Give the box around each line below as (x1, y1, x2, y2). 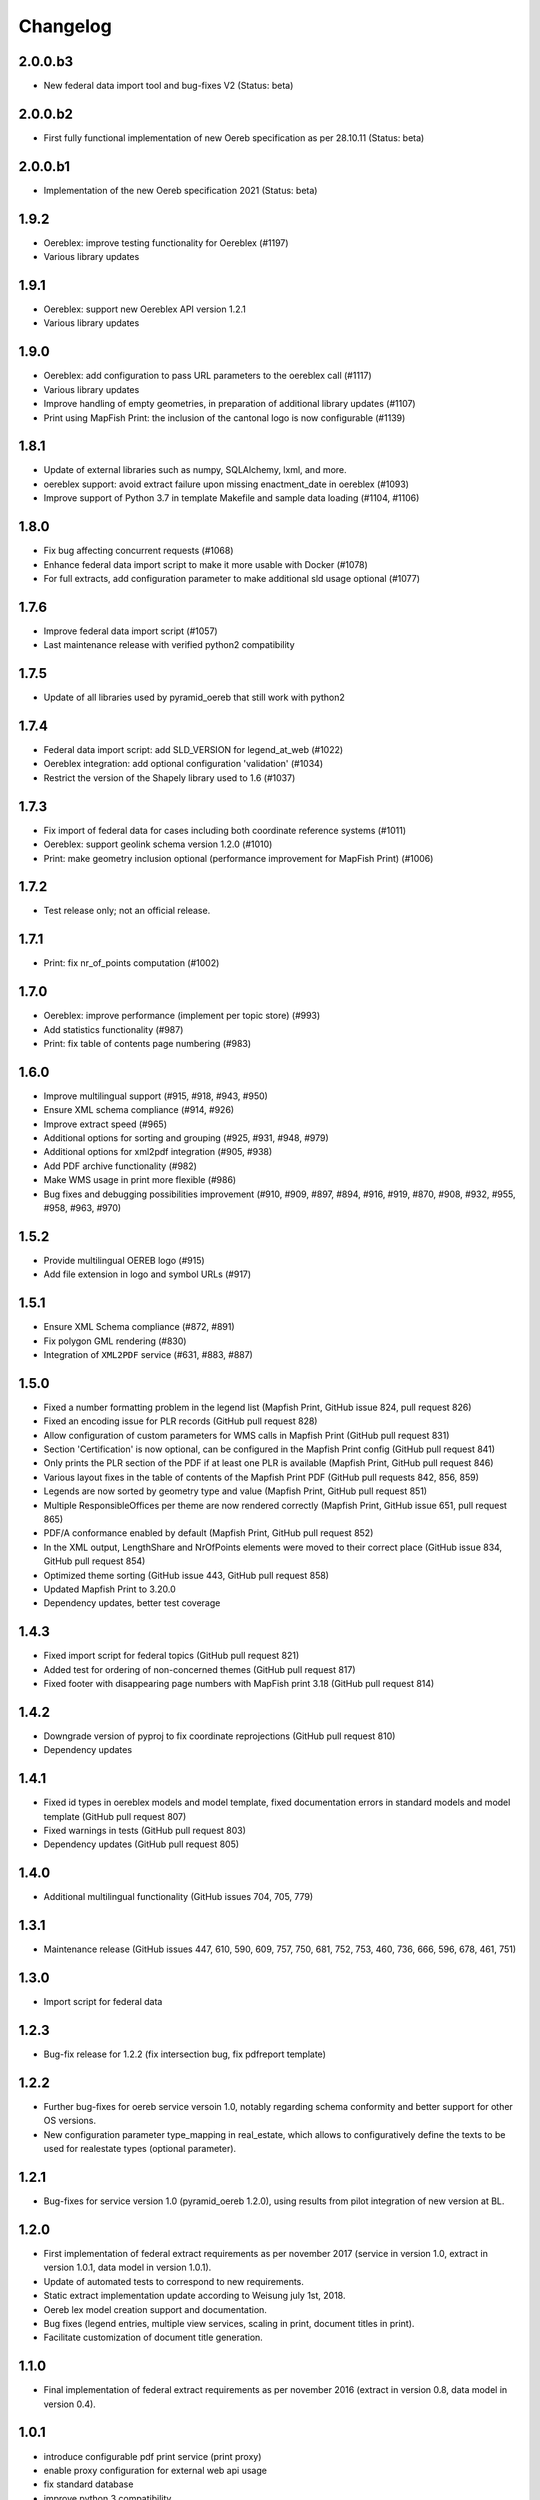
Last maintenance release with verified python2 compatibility (43, 639, 295, 651)
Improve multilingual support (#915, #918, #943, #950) (43, 1090, 269, 1102)
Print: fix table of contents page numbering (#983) (43, 1038, 252, 1049)
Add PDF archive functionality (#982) (43, 1160, 197, 1172)
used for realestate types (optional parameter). (43, 2143, 237, 2155)
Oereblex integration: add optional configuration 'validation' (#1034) (43, 758, 324, 770)
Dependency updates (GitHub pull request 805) (43, 1838, 240, 1850)
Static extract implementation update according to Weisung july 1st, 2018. (43, 2290, 346, 2302)
